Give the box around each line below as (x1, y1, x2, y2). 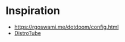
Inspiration (5, 4, 60, 17)
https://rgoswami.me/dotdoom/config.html (14, 23, 119, 30)
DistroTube (14, 29, 41, 36)
